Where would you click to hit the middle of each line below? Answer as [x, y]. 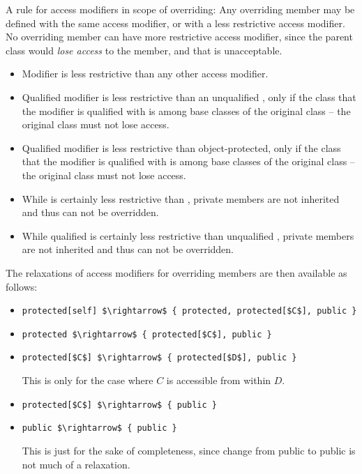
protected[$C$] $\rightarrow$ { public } [119, 405]
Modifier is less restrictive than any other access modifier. [145, 74]
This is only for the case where [88, 380]
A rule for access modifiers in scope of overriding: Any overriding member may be [180, 9]
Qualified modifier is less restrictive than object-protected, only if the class [181, 147]
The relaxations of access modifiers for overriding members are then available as [176, 272]
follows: [22, 286]
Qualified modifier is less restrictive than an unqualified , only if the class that [189, 97]
